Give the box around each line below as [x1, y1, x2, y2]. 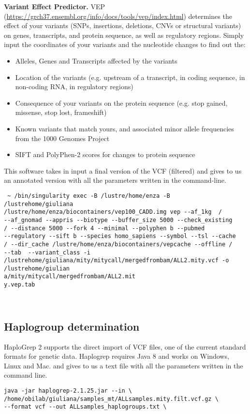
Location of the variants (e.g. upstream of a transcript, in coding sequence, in [15, 72, 245, 82]
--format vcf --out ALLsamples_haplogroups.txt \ [4, 403, 167, 411]
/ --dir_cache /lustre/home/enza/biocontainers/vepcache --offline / [4, 240, 233, 248]
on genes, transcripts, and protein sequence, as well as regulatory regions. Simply [4, 30, 244, 40]
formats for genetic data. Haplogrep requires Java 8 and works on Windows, [4, 351, 229, 361]
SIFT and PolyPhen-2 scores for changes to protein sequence [15, 149, 195, 159]
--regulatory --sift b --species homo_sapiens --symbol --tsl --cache [4, 233, 236, 240]
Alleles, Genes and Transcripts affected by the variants [15, 55, 177, 65]
